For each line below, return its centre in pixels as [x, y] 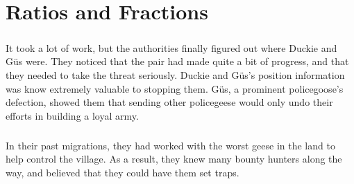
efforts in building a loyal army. [72, 115]
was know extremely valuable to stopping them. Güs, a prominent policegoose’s [175, 88]
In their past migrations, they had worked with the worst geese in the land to [170, 145]
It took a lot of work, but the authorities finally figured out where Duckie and [171, 47]
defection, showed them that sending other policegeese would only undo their [169, 102]
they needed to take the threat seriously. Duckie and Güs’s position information [175, 74]
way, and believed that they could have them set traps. [123, 172]
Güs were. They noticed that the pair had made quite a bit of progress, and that [177, 61]
